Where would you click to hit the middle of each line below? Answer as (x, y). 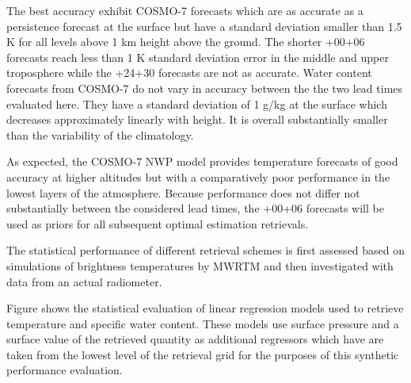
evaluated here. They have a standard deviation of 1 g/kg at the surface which (197, 103)
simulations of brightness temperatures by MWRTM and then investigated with (200, 265)
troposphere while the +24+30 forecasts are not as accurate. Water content (189, 73)
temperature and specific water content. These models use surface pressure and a (203, 323)
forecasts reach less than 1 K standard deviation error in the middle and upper (198, 57)
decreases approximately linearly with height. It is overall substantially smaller (197, 119)
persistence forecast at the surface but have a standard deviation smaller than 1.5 (204, 26)
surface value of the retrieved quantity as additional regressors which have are (195, 339)
